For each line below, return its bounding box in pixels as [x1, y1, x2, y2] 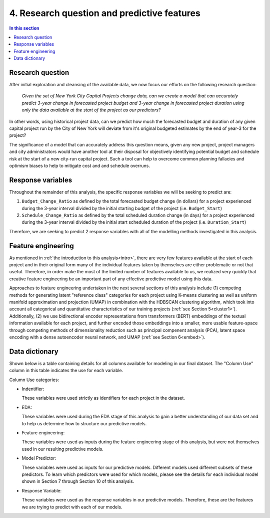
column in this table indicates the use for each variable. [9, 368, 123, 374]
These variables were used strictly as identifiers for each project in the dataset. [21, 395, 185, 401]
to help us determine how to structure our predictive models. [21, 420, 147, 426]
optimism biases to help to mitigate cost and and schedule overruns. [9, 162, 150, 168]
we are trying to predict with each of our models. [21, 504, 122, 510]
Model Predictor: [21, 455, 56, 461]
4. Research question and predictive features [9, 8, 201, 19]
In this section [9, 25, 39, 31]
